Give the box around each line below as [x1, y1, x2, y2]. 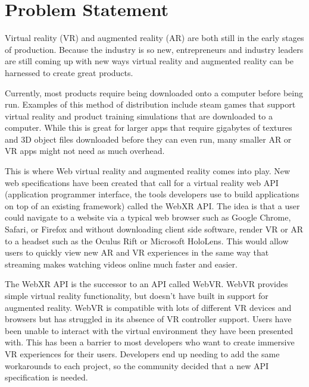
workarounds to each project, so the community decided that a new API [5, 359, 269, 372]
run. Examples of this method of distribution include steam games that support [5, 98, 296, 111]
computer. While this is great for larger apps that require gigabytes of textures [5, 121, 292, 134]
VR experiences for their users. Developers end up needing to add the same [5, 347, 280, 360]
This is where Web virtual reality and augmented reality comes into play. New [5, 165, 291, 177]
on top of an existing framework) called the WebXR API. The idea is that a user [5, 199, 300, 212]
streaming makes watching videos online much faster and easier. [5, 257, 238, 270]
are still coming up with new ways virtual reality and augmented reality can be [5, 55, 294, 67]
